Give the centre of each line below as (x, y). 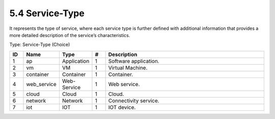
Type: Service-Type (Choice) (40, 45)
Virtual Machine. (128, 67)
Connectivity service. (134, 100)
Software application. (134, 61)
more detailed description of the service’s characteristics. (70, 35)
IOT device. (122, 107)
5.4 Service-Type (47, 13)
